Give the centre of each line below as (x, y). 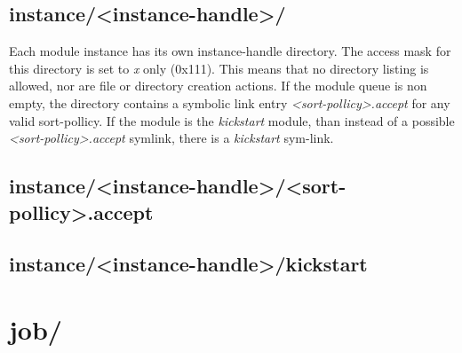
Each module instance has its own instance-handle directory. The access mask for (230, 51)
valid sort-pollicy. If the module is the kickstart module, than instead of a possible (232, 120)
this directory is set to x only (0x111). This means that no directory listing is (219, 68)
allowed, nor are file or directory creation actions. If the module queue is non (218, 86)
